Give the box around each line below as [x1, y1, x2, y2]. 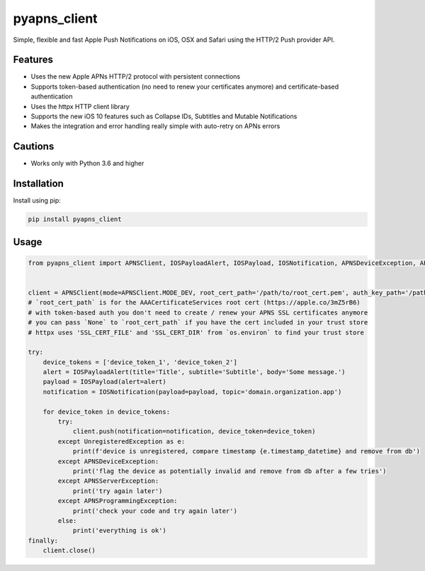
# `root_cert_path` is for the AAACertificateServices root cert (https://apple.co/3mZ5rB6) [28, 298, 361, 307]
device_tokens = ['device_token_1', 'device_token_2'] [42, 358, 237, 366]
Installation [13, 178, 64, 190]
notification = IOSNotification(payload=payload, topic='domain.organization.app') [42, 388, 342, 396]
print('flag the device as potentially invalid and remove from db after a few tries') [72, 468, 387, 475]
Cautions [13, 140, 55, 152]
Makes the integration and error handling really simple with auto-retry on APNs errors [30, 122, 280, 130]
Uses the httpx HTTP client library [30, 102, 130, 111]
